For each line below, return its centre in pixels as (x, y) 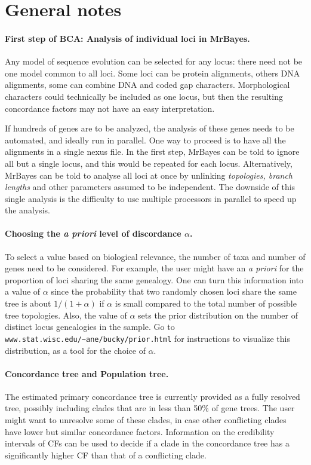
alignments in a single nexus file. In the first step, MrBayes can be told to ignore (152, 152)
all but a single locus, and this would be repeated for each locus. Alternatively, (149, 163)
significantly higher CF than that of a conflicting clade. (106, 455)
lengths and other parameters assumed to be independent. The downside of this (150, 187)
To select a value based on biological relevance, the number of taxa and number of (155, 256)
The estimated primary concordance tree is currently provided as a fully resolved (153, 396)
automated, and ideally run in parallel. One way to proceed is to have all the (145, 140)
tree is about (28, 303)
